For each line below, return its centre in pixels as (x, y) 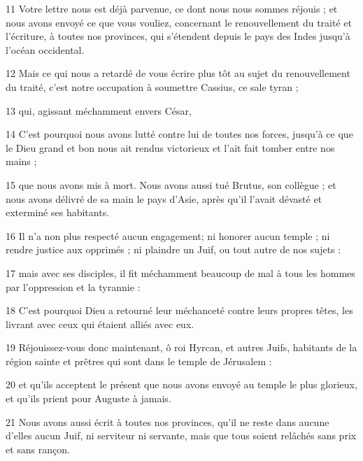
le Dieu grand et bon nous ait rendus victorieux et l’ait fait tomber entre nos (170, 147)
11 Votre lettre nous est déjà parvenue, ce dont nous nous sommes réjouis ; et (172, 8)
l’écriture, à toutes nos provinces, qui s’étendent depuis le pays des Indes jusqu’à (178, 36)
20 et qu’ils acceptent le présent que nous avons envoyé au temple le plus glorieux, (181, 384)
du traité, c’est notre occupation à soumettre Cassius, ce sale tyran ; (152, 86)
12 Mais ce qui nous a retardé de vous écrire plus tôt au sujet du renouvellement (178, 73)
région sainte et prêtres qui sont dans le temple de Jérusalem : (139, 361)
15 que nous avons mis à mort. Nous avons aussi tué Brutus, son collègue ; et (171, 184)
